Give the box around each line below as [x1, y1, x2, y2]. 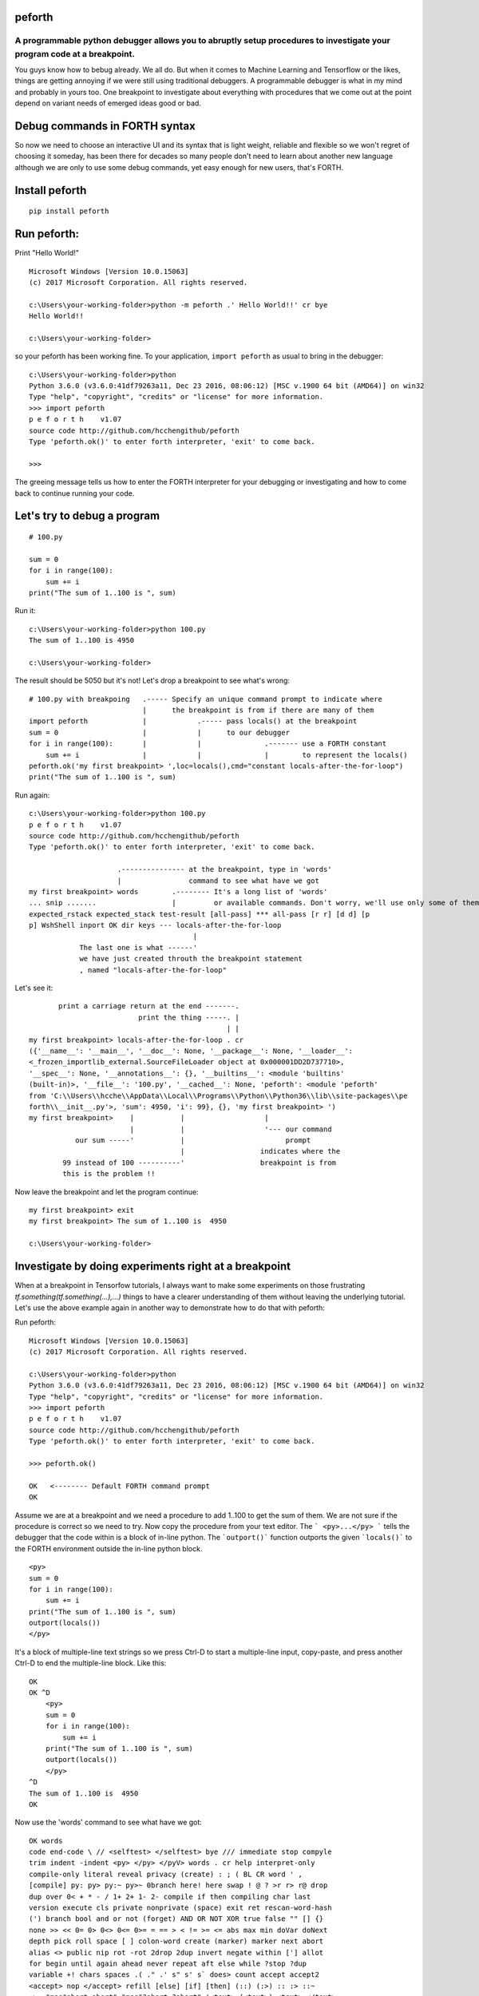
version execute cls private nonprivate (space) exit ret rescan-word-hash [29, 1903, 332, 1912]
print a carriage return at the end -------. [58, 1002, 239, 1011]
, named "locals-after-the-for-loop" [79, 965, 228, 974]
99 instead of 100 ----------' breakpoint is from [62, 1158, 337, 1167]
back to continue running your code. [14, 488, 135, 498]
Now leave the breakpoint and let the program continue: [14, 1186, 199, 1197]
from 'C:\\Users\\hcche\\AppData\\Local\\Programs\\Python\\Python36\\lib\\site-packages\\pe [29, 1091, 408, 1100]
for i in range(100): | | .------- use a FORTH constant [29, 739, 387, 748]
